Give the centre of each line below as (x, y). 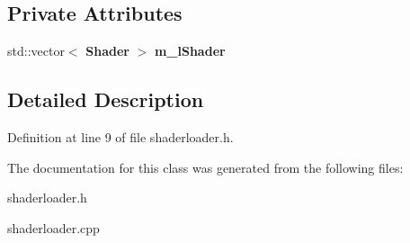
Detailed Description (106, 99)
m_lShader (190, 51)
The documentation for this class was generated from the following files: (205, 167)
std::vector (36, 51)
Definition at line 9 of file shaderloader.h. (120, 137)
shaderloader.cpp (53, 227)
